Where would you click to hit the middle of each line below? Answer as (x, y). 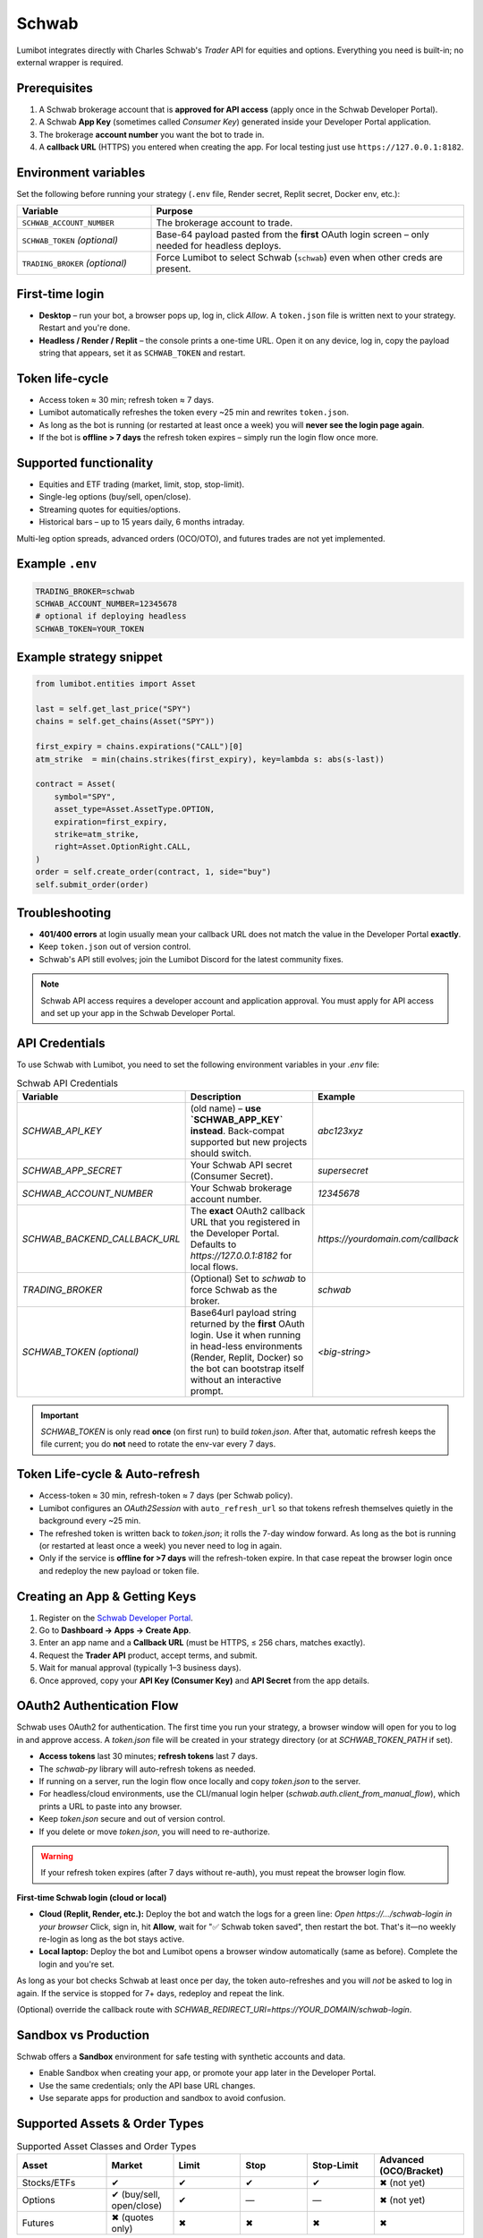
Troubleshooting (64, 913)
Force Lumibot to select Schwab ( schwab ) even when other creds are (299, 258)
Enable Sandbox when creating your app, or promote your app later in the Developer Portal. (208, 2073)
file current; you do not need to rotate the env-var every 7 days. (158, 1444)
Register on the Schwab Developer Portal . (116, 1618)
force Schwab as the (233, 1289)
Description (216, 1097)
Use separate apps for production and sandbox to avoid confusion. (162, 2097)
